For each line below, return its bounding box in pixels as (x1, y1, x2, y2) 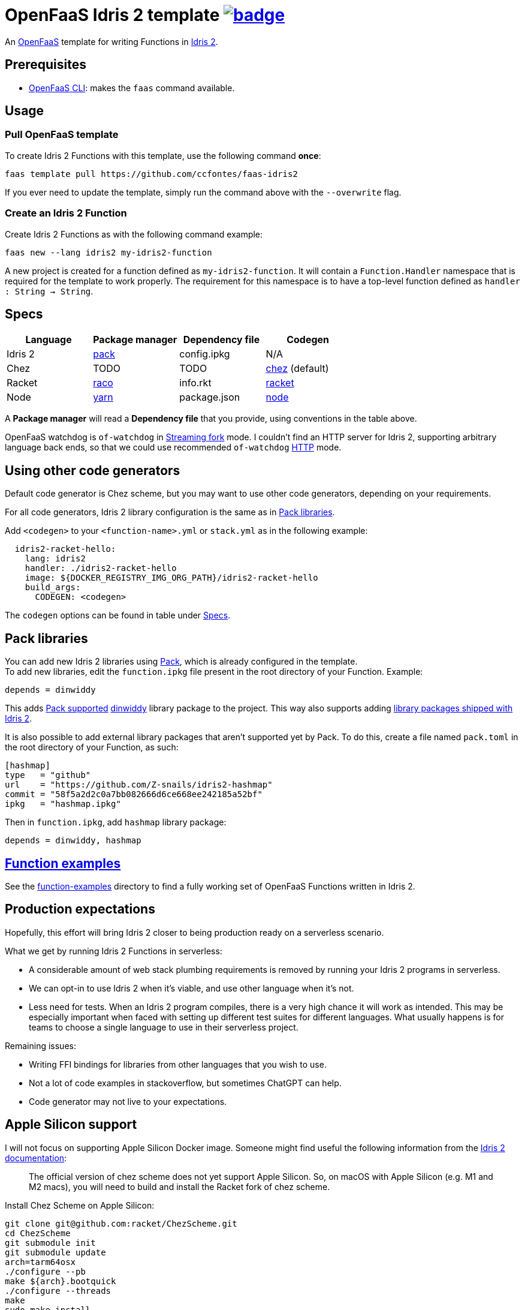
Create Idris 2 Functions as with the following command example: (5, 229, 263, 239)
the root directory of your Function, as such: (5, 742, 179, 753)
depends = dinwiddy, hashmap (5, 836, 141, 846)
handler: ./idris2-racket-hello (25, 563, 177, 573)
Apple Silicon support (5, 1117, 137, 1132)
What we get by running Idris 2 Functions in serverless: (5, 945, 222, 956)
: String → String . (5, 286, 93, 296)
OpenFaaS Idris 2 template (5, 5, 220, 25)
